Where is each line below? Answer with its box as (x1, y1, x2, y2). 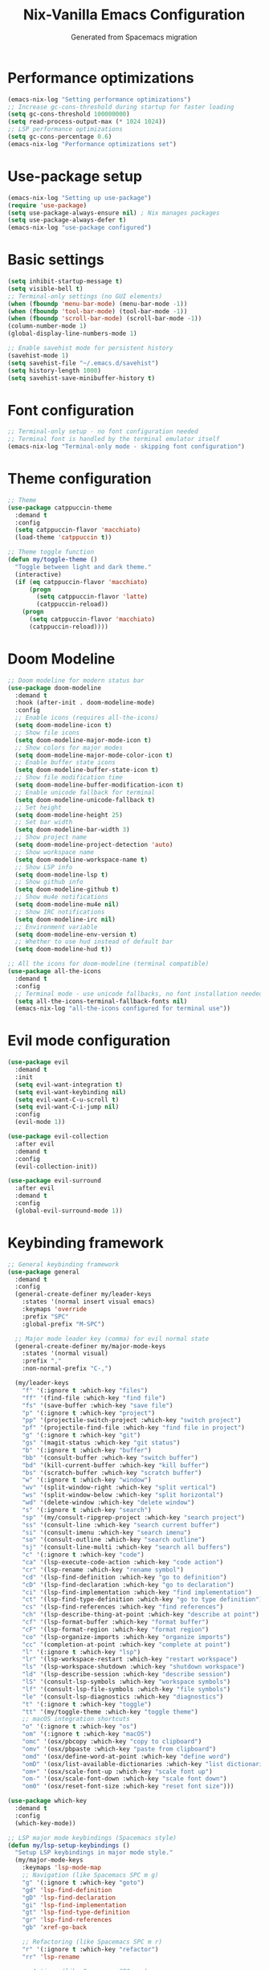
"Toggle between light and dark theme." (14, 562, 152, 571)
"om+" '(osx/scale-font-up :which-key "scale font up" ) (22, 1768, 214, 1776)
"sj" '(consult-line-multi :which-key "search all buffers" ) (22, 1543, 230, 1551)
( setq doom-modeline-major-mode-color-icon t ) (14, 751, 173, 759)
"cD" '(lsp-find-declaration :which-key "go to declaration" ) (22, 1580, 234, 1588)
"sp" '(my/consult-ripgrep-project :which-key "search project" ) (22, 1513, 246, 1522)
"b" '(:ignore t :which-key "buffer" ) (22, 1446, 152, 1454)
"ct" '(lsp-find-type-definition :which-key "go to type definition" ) (22, 1596, 263, 1604)
